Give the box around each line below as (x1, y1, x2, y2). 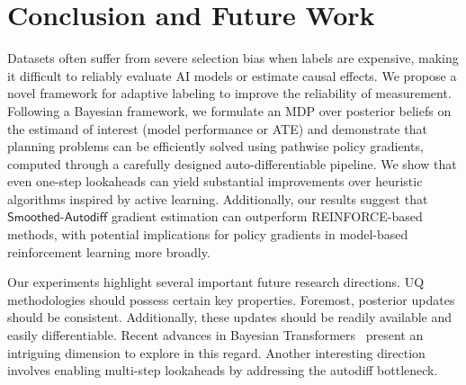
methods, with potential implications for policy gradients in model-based (7, 225, 408, 244)
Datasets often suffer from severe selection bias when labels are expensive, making (7, 49, 459, 67)
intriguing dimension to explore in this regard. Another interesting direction (7, 343, 426, 362)
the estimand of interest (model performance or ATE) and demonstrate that (7, 119, 427, 138)
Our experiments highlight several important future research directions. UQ (7, 273, 425, 291)
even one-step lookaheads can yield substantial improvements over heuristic (7, 172, 423, 191)
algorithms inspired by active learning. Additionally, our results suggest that (7, 189, 428, 208)
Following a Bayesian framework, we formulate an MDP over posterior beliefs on (7, 101, 452, 120)
